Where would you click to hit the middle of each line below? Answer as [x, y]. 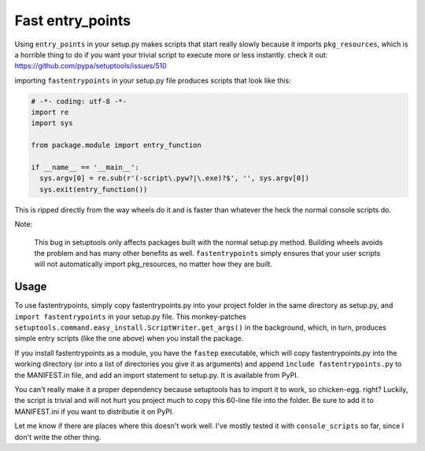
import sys [52, 123]
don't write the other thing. [58, 437]
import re [50, 113]
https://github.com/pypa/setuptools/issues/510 [91, 66]
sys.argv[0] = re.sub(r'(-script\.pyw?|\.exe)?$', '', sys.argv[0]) [175, 178]
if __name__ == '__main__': [85, 168]
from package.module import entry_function [116, 145]
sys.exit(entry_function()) [94, 189]
